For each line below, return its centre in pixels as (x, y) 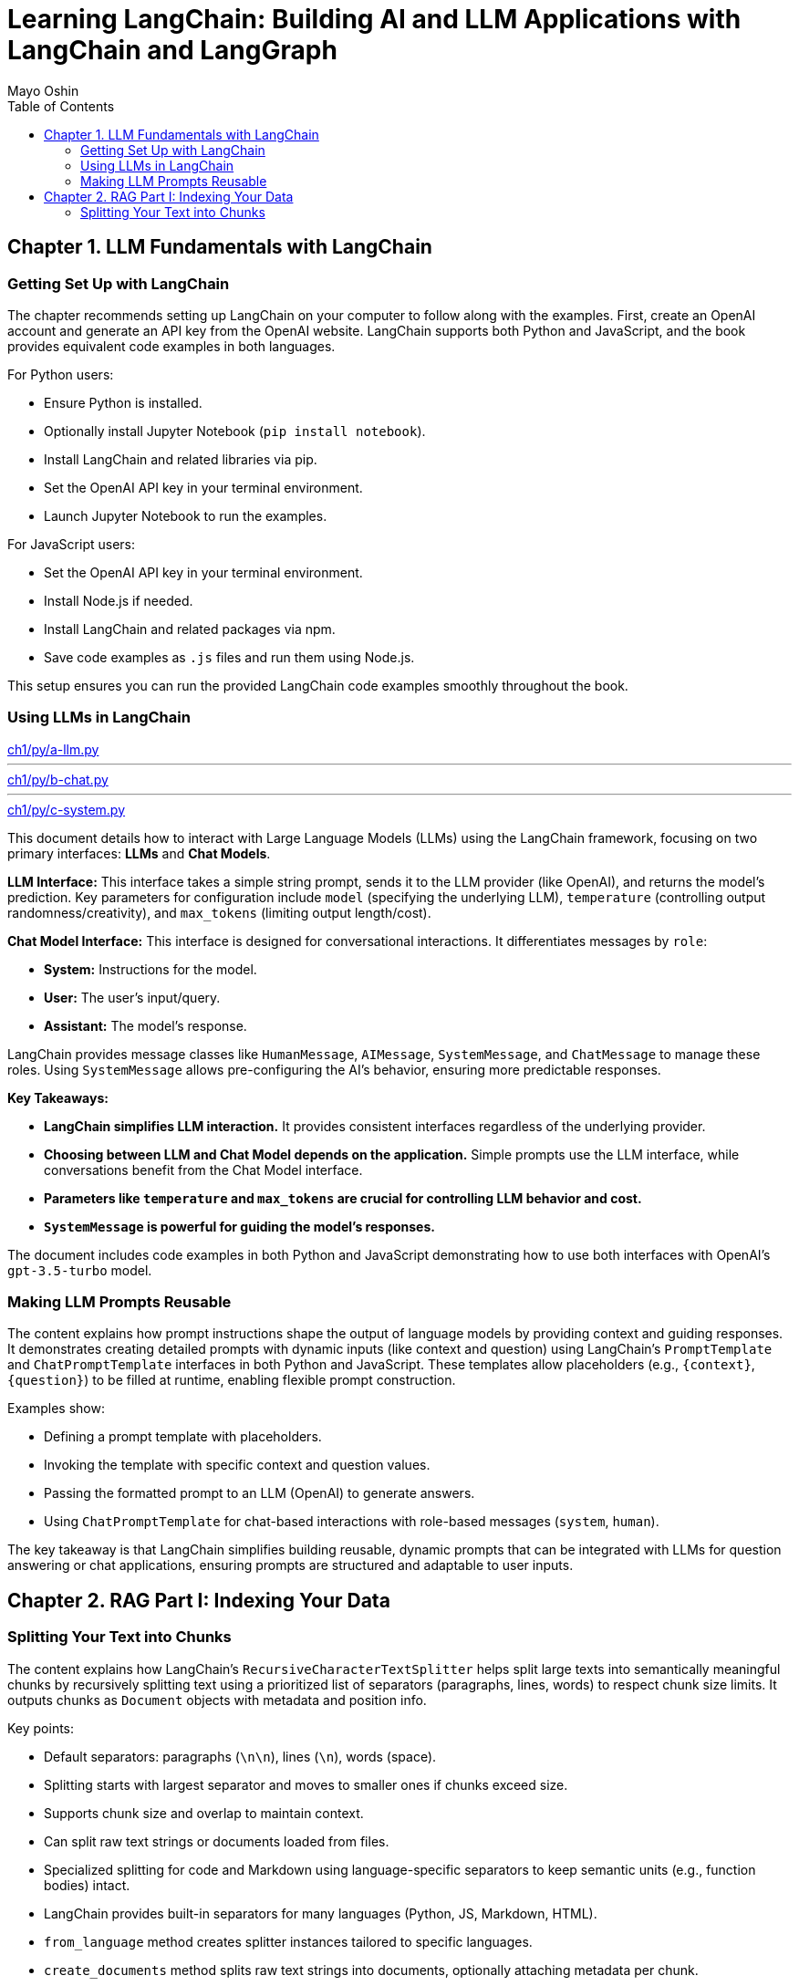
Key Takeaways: (58, 1097)
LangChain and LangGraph (172, 50)
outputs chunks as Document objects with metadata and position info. (217, 1700)
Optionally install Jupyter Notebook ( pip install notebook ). (235, 431)
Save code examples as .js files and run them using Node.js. (229, 657)
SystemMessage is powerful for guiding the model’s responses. (239, 1226)
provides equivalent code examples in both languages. (171, 346)
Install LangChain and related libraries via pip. (181, 459)
